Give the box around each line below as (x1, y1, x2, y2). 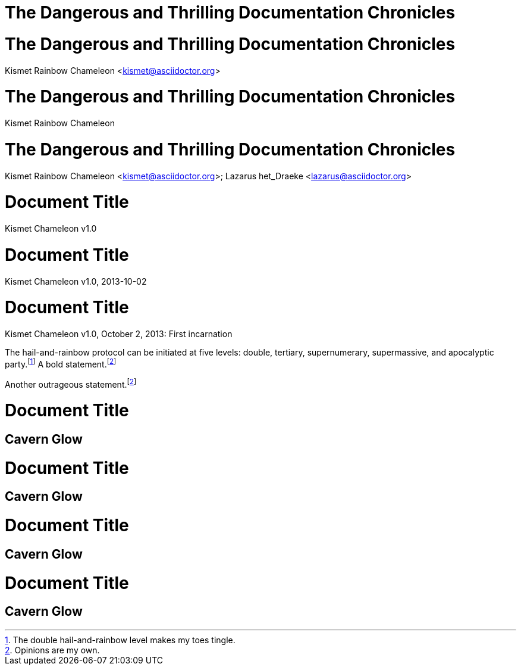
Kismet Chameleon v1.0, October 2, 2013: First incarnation (5, 329, 233, 339)
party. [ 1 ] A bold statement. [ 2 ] (5, 357, 117, 369)
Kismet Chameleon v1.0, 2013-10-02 (5, 276, 147, 286)
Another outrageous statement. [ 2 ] (5, 377, 137, 389)
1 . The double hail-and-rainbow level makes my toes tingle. (5, 634, 236, 645)
